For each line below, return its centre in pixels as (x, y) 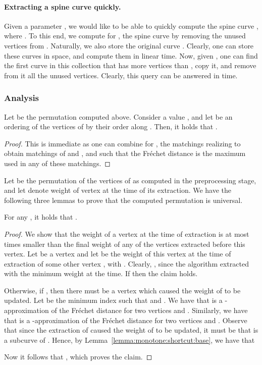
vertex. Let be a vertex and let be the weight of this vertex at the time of (118, 254)
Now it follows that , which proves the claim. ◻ (78, 357)
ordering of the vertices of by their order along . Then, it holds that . (111, 126)
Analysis (22, 98)
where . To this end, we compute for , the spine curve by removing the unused (125, 36)
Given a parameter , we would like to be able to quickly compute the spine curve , (131, 25)
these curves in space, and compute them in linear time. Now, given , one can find (131, 55)
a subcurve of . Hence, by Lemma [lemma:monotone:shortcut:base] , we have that (129, 340)
